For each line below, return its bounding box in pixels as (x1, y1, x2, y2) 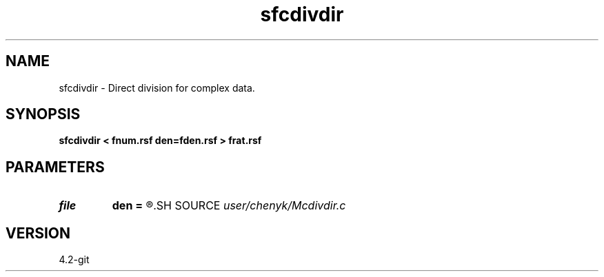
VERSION (6, 224, 71, 242)
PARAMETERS (6, 158, 105, 176)
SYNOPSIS (6, 105, 81, 123)
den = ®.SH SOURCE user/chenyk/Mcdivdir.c (112, 198, 346, 213)
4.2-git (59, 254, 90, 266)
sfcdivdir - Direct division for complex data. (59, 81, 255, 94)
